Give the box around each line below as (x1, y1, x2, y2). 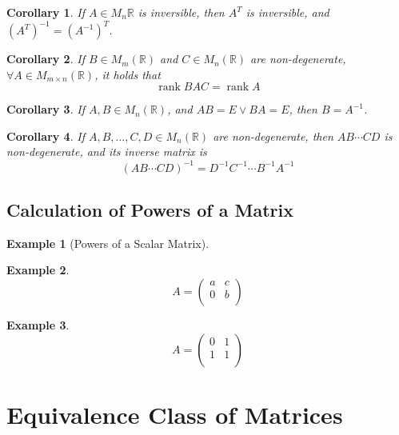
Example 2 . (6, 261, 70, 278)
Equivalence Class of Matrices (6, 397, 343, 430)
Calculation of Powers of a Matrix (6, 197, 293, 221)
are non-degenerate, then (213, 127, 333, 144)
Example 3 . (6, 316, 70, 333)
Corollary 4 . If (6, 127, 85, 144)
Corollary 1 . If (6, 4, 85, 20)
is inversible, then (138, 4, 225, 20)
